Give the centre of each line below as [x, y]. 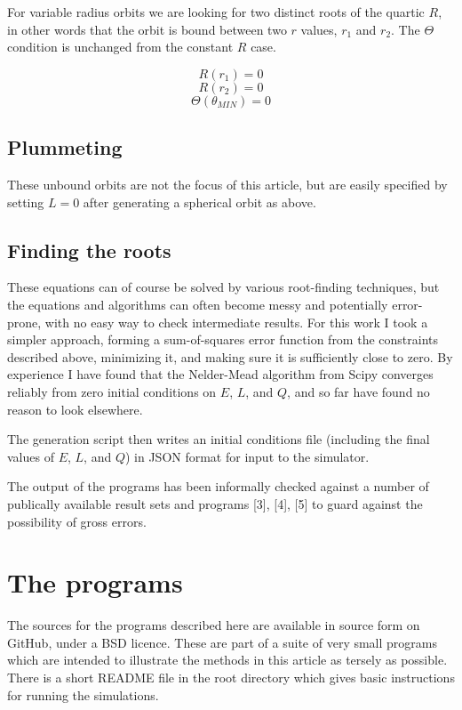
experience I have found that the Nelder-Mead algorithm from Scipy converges [220, 374]
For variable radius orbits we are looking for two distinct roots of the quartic [216, 12]
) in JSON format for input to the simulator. [247, 456]
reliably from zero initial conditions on [112, 391]
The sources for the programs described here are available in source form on [214, 625]
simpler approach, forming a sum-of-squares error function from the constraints [223, 339]
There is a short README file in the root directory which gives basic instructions [231, 677]
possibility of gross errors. [77, 521]
